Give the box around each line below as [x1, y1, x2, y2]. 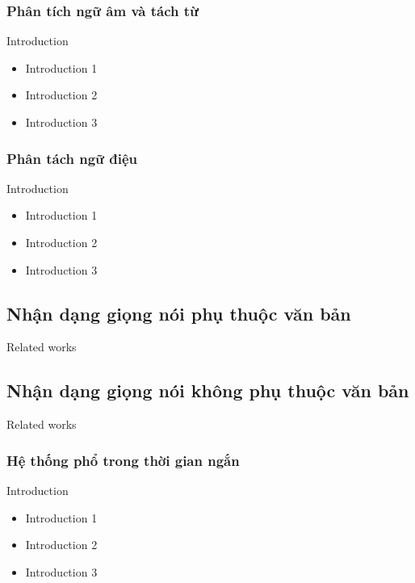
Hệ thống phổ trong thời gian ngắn [6, 450, 240, 470]
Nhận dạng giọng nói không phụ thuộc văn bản [6, 378, 409, 403]
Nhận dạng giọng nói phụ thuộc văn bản [6, 300, 351, 325]
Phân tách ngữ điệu [6, 148, 138, 168]
